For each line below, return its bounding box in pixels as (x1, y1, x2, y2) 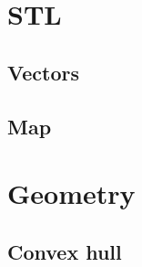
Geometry (7, 175, 136, 212)
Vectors (7, 58, 79, 86)
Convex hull (7, 237, 122, 265)
